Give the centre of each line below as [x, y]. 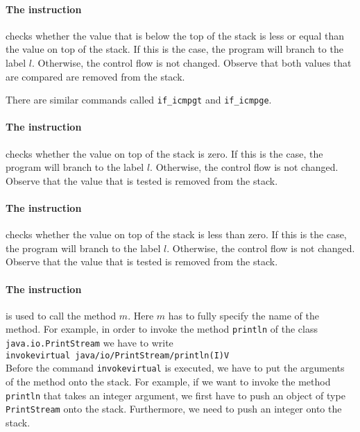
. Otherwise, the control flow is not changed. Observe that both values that [192, 62]
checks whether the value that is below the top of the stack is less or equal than [175, 35]
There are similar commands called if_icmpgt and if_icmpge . [139, 100]
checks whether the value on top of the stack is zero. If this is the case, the [164, 153]
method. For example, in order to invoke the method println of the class [162, 329]
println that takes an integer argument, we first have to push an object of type [175, 395]
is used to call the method [61, 315]
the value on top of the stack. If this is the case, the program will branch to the [174, 49]
